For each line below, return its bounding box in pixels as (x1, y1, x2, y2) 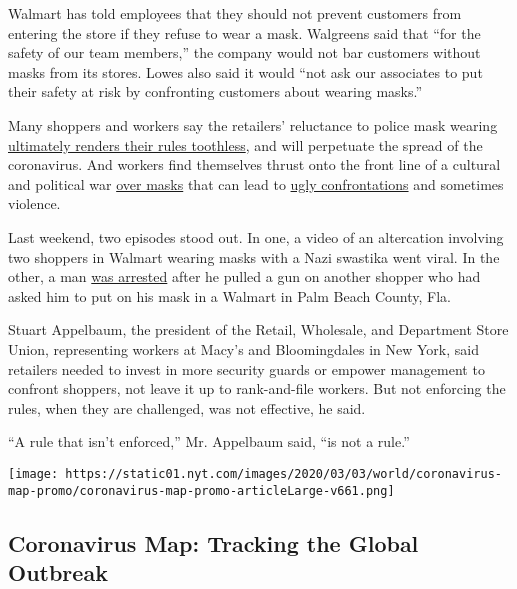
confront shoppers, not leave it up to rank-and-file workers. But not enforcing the (8, 378, 506, 399)
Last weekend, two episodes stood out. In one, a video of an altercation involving (8, 226, 504, 247)
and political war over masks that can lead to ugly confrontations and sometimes (8, 173, 504, 194)
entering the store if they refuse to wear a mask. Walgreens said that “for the (8, 22, 481, 43)
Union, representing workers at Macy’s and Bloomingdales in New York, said (8, 338, 479, 359)
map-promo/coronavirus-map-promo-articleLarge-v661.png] (8, 483, 395, 498)
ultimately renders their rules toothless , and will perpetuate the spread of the (8, 134, 483, 155)
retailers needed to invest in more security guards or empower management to (8, 358, 485, 379)
